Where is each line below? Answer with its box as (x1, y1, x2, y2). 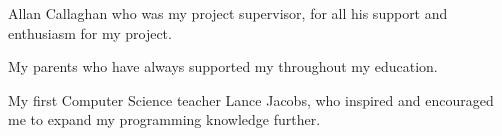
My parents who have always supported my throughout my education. (8, 56, 438, 77)
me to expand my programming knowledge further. (8, 109, 321, 130)
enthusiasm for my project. (8, 22, 172, 43)
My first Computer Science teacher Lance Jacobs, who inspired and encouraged (8, 89, 494, 110)
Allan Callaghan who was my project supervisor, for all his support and (8, 3, 448, 23)
